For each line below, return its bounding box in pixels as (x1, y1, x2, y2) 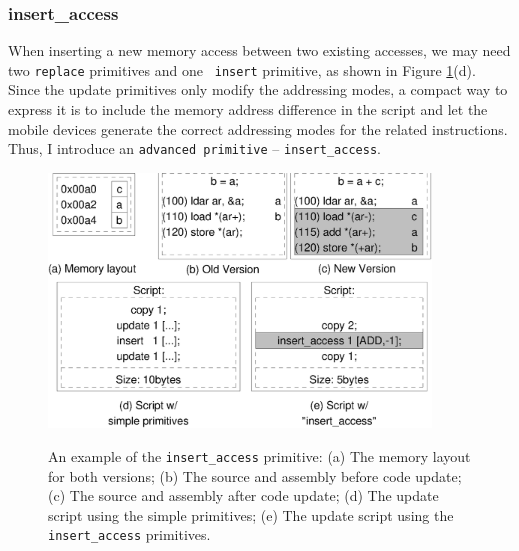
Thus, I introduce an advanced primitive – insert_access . (8, 138, 381, 159)
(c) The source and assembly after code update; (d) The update (48, 485, 439, 506)
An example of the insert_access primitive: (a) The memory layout (48, 445, 471, 466)
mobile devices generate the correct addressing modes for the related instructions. (8, 118, 508, 139)
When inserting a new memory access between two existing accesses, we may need (8, 40, 511, 61)
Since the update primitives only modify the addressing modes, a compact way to (8, 79, 508, 100)
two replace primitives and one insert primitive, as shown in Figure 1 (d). (8, 59, 476, 80)
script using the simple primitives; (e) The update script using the (48, 504, 454, 525)
